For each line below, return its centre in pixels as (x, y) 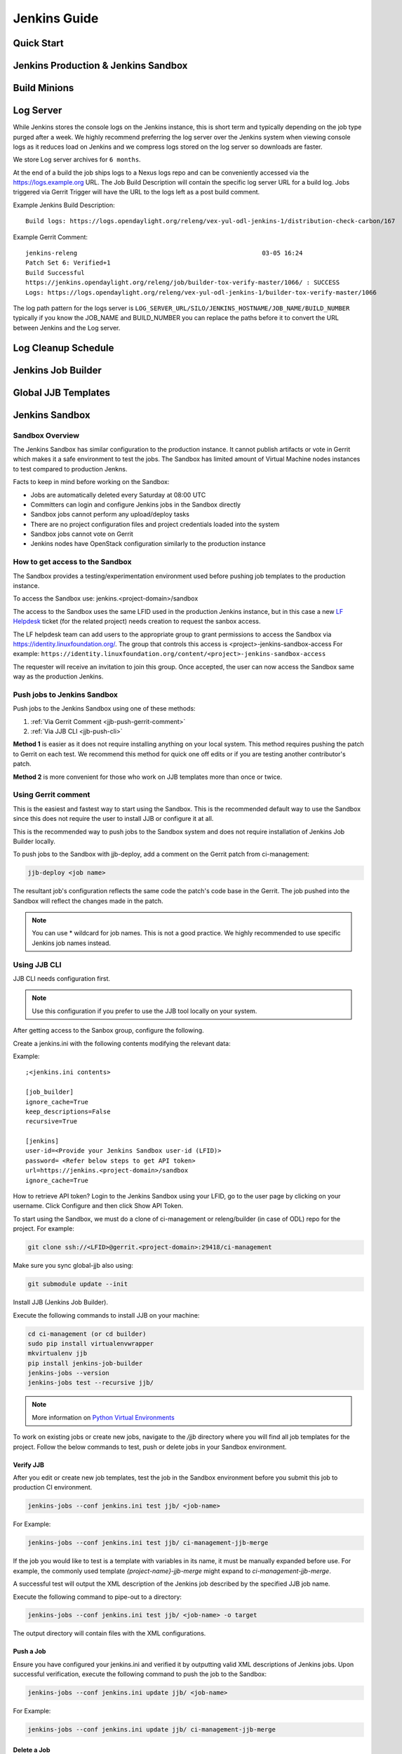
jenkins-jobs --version (69, 1373)
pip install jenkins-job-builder (85, 1363)
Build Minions (43, 88)
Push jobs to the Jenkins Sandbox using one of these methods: (104, 709)
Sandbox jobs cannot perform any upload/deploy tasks (110, 514)
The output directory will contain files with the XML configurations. (109, 1633)
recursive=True (52, 1122)
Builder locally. (34, 841)
